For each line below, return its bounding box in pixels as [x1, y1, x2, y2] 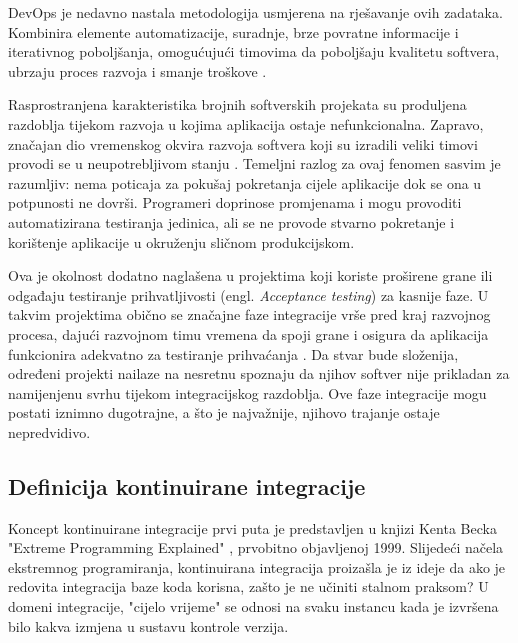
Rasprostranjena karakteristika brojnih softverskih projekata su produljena [8, 94, 467, 115]
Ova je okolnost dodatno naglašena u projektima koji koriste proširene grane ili [8, 265, 493, 286]
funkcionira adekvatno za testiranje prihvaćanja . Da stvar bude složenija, [8, 343, 459, 364]
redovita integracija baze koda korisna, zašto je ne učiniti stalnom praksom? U [8, 576, 489, 597]
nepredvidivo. [8, 421, 91, 442]
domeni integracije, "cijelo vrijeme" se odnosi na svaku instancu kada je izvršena [8, 596, 499, 617]
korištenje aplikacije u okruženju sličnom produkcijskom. [8, 231, 355, 252]
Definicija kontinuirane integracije [8, 470, 366, 501]
